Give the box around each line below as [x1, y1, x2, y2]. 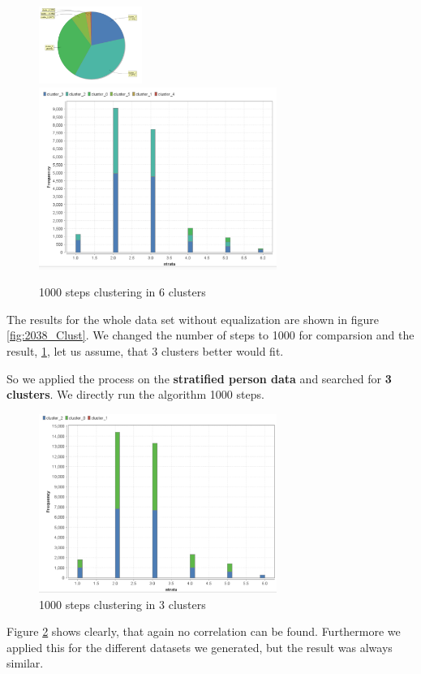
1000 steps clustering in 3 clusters [39, 595, 206, 612]
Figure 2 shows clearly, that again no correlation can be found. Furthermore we [6, 623, 401, 640]
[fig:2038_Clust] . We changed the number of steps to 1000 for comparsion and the [6, 326, 415, 343]
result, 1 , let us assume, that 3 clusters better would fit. [6, 342, 284, 359]
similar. [6, 655, 44, 672]
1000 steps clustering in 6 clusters [39, 283, 206, 300]
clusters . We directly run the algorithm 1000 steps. [6, 386, 264, 403]
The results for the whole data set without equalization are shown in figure [6, 310, 379, 327]
